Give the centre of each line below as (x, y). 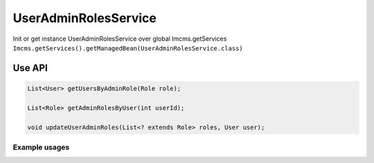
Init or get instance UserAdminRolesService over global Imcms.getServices (120, 39)
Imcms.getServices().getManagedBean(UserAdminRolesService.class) (128, 48)
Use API (30, 68)
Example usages (41, 147)
